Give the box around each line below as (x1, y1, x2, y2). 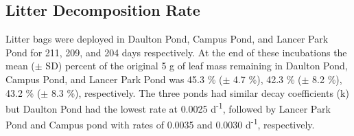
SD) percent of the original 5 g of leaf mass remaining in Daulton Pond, (45, 58, 348, 73)
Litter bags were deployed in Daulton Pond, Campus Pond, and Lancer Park (5, 32, 329, 46)
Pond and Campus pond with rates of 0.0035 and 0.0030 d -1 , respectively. (5, 115, 315, 132)
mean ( (5, 58, 35, 73)
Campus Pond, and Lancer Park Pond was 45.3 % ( (5, 71, 223, 86)
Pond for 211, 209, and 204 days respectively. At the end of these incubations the (5, 45, 347, 59)
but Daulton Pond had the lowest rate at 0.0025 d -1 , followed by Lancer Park (5, 100, 331, 115)
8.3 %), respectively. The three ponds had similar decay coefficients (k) (51, 85, 349, 100)
